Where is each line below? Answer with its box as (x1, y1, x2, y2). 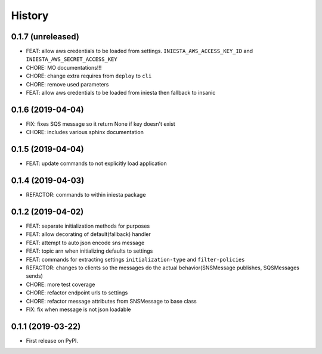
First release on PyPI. (26, 337, 79, 344)
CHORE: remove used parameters (26, 80, 109, 88)
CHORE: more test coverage (26, 281, 95, 288)
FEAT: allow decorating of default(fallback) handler (26, 231, 151, 238)
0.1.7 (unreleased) (11, 32, 80, 42)
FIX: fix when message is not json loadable (26, 306, 131, 313)
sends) (26, 272, 43, 280)
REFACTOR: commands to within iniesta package (26, 191, 146, 198)
